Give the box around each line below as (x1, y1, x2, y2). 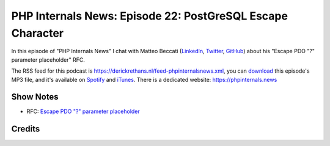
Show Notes (11, 92, 59, 102)
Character (11, 26, 64, 40)
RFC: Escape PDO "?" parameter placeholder (26, 108, 140, 115)
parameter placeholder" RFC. (11, 56, 85, 64)
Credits (11, 124, 40, 134)
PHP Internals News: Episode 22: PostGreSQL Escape (11, 9, 288, 23)
